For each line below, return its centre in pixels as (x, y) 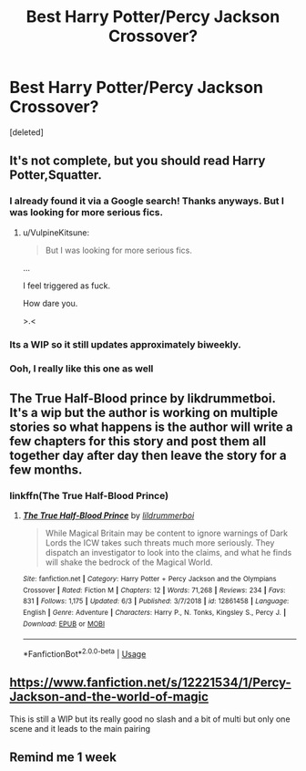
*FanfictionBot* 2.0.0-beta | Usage (84, 653)
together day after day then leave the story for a (148, 455)
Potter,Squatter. (56, 175)
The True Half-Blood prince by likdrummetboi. (143, 398)
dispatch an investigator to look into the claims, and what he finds (168, 553)
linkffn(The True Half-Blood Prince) (89, 495)
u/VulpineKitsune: (56, 232)
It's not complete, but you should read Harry (138, 161)
